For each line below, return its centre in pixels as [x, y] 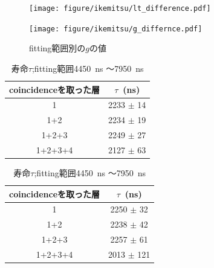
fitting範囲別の [57, 48]
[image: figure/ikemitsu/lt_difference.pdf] [120, 8]
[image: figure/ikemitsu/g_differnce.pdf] [116, 29]
